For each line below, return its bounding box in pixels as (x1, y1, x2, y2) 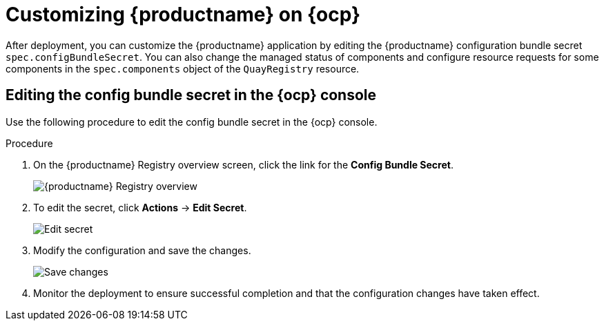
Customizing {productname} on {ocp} (6, 3, 361, 26)
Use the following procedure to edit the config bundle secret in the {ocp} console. (6, 115, 378, 128)
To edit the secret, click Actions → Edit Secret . (33, 201, 247, 213)
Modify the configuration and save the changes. (33, 244, 251, 256)
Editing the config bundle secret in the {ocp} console (6, 86, 377, 104)
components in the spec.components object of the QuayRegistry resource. (6, 62, 360, 75)
